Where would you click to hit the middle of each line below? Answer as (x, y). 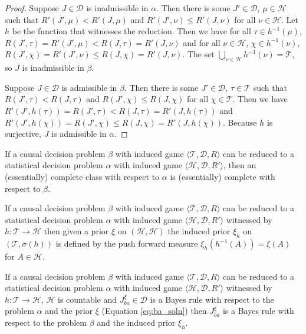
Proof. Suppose (32, 8)
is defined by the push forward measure (127, 243)
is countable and (87, 299)
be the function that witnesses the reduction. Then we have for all (131, 31)
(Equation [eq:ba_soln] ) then (154, 311)
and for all (202, 42)
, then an (240, 165)
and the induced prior (136, 322)
